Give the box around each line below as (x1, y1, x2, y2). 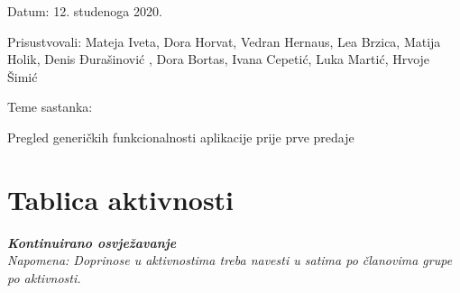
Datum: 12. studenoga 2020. (7, 2, 162, 20)
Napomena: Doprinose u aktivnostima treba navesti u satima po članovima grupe (7, 251, 453, 270)
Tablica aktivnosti (7, 180, 235, 217)
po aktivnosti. (7, 268, 81, 287)
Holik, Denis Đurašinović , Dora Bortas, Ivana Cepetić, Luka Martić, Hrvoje (7, 50, 430, 69)
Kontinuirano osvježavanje (7, 233, 177, 252)
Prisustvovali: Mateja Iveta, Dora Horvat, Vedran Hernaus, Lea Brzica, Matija (7, 32, 441, 50)
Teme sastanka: (7, 97, 93, 116)
